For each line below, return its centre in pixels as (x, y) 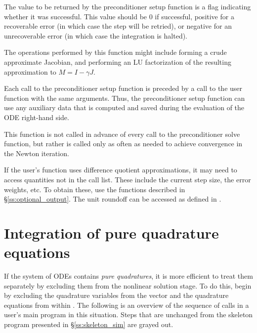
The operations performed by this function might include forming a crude (115, 52)
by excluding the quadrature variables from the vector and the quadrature (116, 295)
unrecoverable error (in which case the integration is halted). (96, 35)
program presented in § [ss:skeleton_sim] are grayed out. (89, 324)
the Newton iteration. (37, 153)
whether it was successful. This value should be (76, 16)
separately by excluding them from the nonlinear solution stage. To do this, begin (128, 285)
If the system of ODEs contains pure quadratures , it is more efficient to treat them (128, 276)
